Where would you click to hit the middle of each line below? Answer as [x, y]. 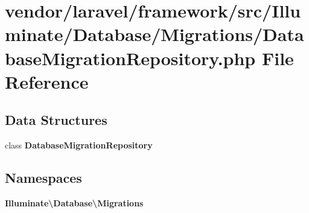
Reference [47, 81]
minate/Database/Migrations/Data [154, 34]
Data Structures [56, 120]
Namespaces [43, 178]
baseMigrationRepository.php [130, 58]
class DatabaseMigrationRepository [79, 145]
